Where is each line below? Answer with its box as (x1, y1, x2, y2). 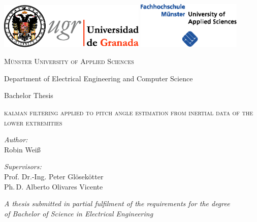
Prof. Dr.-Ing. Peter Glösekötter (4, 171, 104, 181)
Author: (4, 134, 28, 145)
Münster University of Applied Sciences (4, 56, 134, 67)
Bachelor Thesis (4, 90, 53, 101)
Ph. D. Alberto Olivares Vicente (4, 181, 103, 192)
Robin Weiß (4, 144, 41, 154)
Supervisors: (4, 161, 42, 172)
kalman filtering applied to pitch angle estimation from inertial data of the (4, 107, 253, 118)
